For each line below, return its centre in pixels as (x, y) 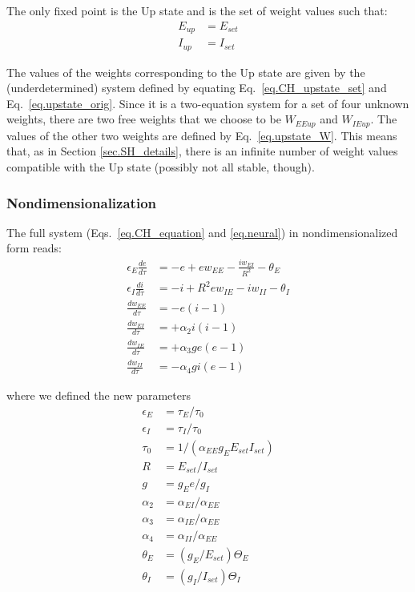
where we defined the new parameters (99, 395)
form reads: (34, 248)
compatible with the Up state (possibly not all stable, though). (161, 166)
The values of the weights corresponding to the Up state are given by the (186, 72)
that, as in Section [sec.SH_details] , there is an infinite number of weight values (202, 151)
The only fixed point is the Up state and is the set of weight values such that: (197, 10)
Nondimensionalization (81, 202)
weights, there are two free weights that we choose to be (144, 119)
